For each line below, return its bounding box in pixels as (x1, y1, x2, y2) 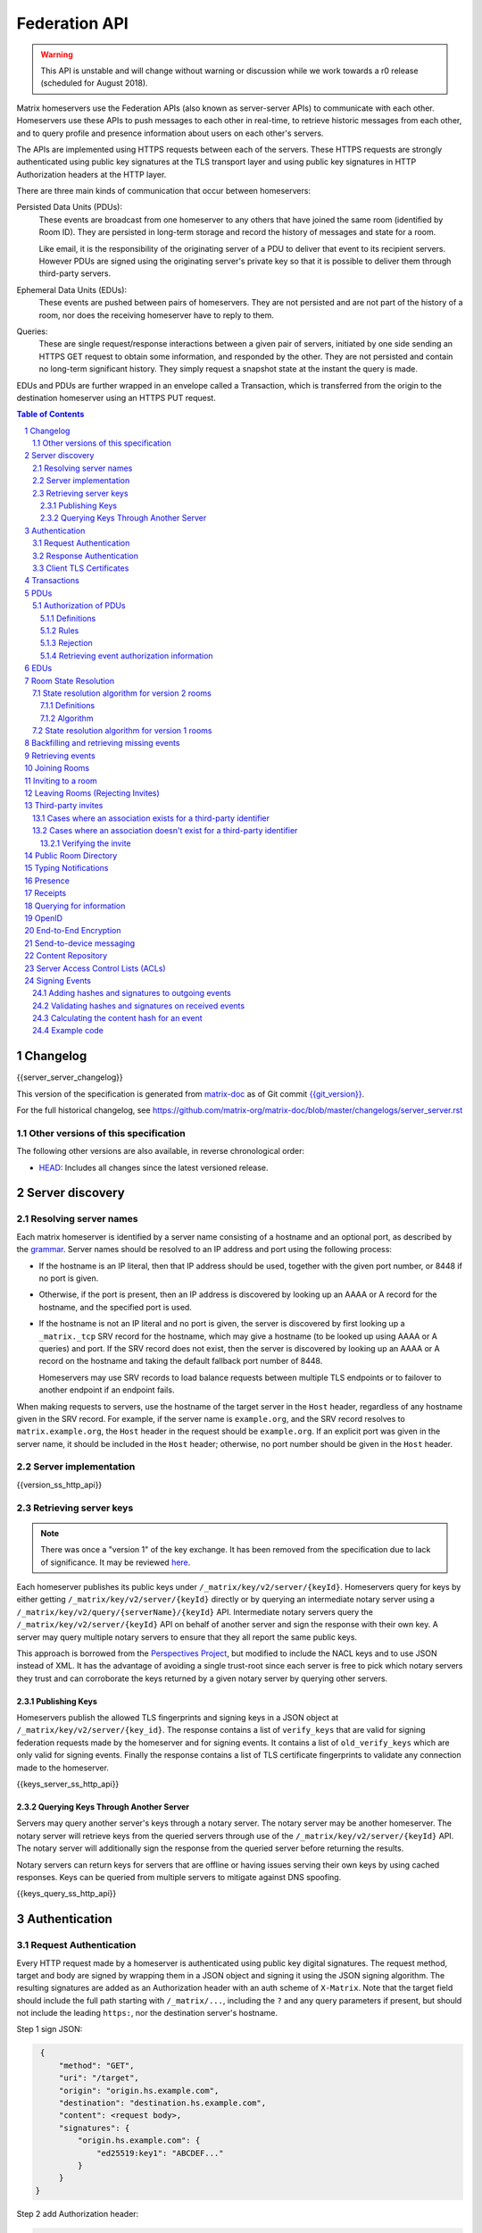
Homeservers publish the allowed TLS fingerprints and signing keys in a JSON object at (16, 1712, 339, 1723)
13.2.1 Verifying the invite (40, 838, 131, 849)
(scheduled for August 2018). (40, 78, 148, 88)
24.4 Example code (32, 1025, 104, 1036)
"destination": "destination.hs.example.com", (58, 2098, 267, 2108)
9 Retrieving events (24, 750, 96, 761)
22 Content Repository (24, 950, 108, 961)
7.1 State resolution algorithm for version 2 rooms (32, 688, 212, 698)
